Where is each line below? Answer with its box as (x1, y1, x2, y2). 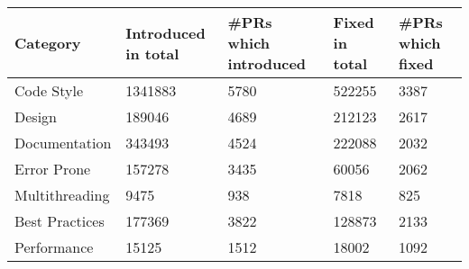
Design (14, 106, 57, 127)
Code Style (14, 80, 84, 101)
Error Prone (14, 158, 91, 179)
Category (14, 32, 81, 53)
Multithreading (14, 184, 110, 205)
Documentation (14, 132, 112, 153)
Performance (14, 237, 94, 257)
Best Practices (14, 211, 105, 231)
